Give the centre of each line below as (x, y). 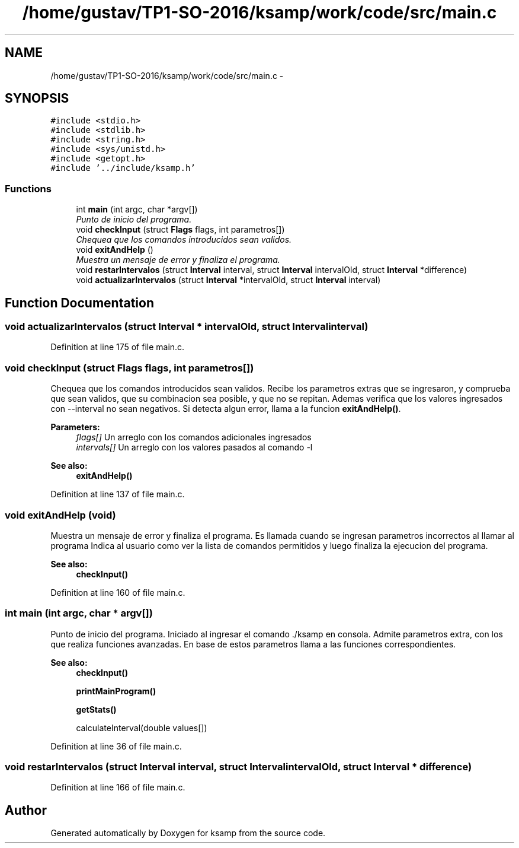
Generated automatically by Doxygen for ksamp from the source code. (188, 833)
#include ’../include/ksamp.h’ (123, 168)
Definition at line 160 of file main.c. (118, 592)
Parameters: (75, 427)
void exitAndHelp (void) (60, 515)
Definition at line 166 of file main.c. (118, 787)
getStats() (96, 709)
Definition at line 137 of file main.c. (118, 494)
